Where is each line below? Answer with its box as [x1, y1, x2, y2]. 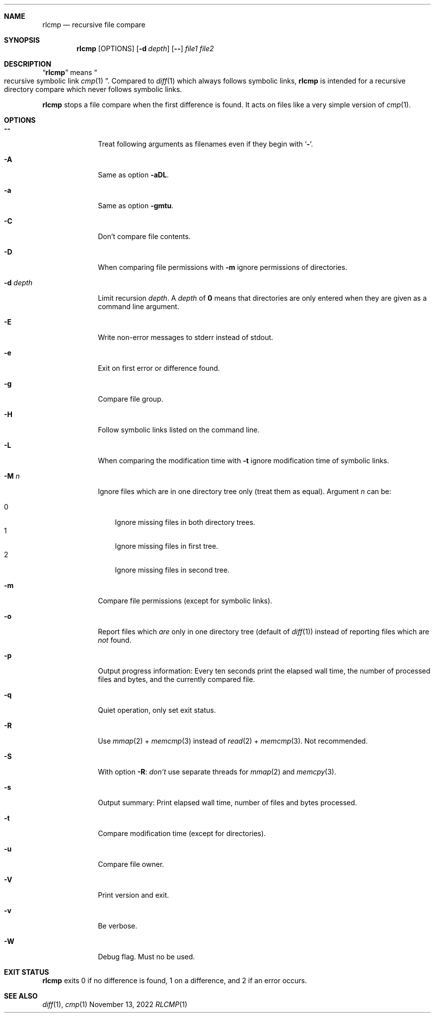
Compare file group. [98, 395, 163, 403]
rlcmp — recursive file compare [42, 20, 145, 29]
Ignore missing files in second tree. [115, 566, 230, 574]
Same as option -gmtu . [98, 201, 174, 210]
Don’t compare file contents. [98, 232, 191, 241]
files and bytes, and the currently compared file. [98, 675, 255, 683]
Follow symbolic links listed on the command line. [98, 425, 260, 434]
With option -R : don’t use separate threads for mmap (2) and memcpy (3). [98, 767, 336, 776]
